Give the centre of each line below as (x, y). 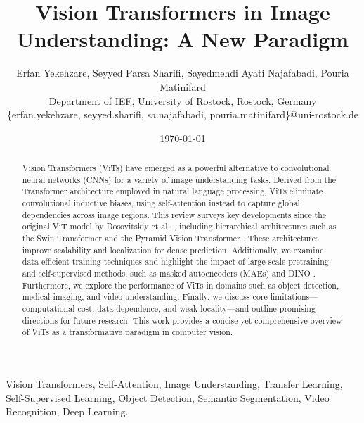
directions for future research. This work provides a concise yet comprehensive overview (182, 320)
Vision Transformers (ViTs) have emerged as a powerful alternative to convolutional (176, 168)
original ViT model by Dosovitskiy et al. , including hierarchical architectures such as (179, 226)
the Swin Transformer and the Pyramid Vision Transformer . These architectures (170, 238)
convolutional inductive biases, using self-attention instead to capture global (161, 203)
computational (48, 308)
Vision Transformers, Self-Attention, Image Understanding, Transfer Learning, (174, 383)
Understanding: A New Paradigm (183, 39)
